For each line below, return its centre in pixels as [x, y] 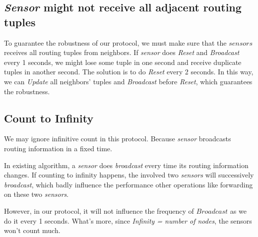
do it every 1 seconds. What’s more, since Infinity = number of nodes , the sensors [128, 220]
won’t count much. [32, 230]
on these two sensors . [36, 194]
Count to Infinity [49, 118]
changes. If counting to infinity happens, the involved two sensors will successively [129, 175]
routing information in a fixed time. [58, 148]
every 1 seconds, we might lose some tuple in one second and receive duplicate [123, 62]
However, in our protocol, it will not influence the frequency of [99, 210]
